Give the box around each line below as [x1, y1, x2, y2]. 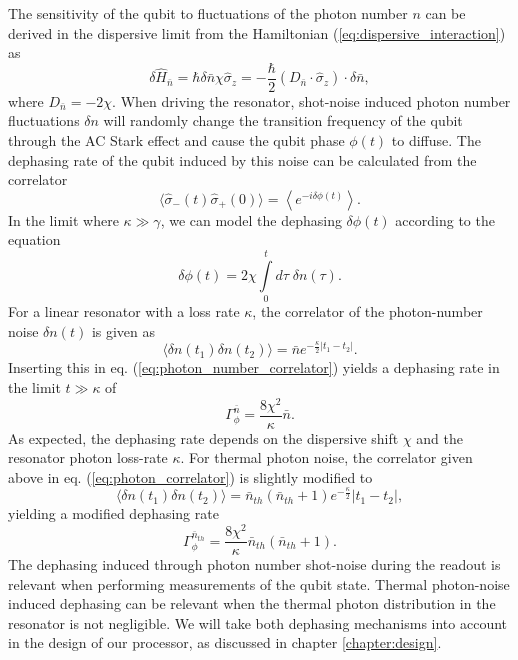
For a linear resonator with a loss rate [8, 301, 240, 322]
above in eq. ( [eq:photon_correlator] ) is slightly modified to [8, 466, 373, 487]
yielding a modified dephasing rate [8, 503, 219, 524]
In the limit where [8, 209, 119, 230]
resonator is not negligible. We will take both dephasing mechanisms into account [8, 612, 508, 633]
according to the [395, 209, 495, 230]
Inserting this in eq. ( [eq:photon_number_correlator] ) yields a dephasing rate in [8, 357, 500, 378]
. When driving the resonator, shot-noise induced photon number [112, 90, 511, 111]
